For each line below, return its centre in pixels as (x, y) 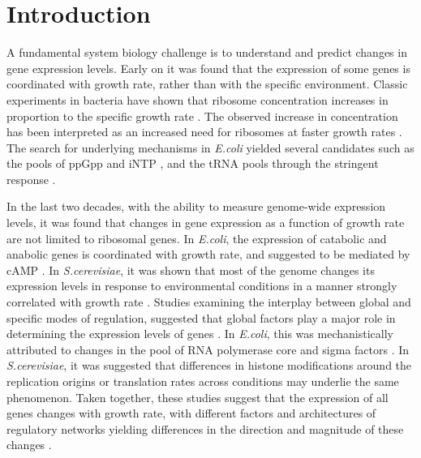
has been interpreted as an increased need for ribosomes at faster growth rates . (204, 132)
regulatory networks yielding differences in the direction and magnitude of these (205, 428)
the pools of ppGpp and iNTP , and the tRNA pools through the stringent (193, 163)
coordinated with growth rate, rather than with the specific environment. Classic (207, 84)
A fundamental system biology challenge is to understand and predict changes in (207, 52)
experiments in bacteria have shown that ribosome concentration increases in (198, 99)
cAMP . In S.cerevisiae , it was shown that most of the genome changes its (191, 270)
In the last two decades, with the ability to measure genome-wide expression (196, 206)
